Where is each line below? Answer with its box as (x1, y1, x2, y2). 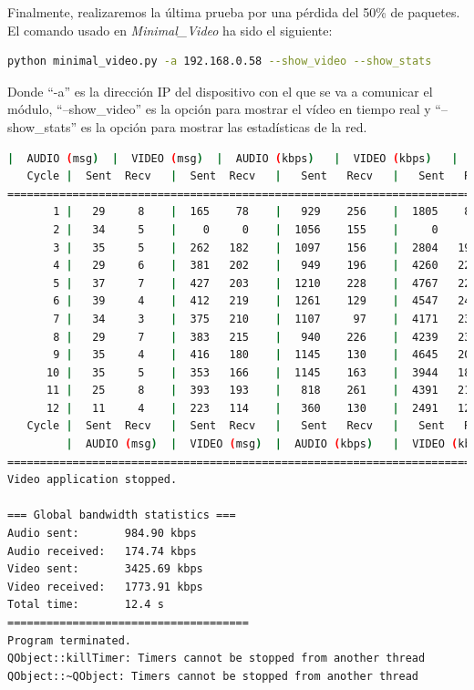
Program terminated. (7, 633, 132, 647)
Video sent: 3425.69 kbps (7, 562, 203, 576)
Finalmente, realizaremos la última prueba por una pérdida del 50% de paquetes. (7, 3, 460, 21)
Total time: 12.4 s (7, 598, 164, 612)
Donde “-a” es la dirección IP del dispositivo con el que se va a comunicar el (7, 81, 433, 100)
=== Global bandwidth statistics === (7, 509, 236, 522)
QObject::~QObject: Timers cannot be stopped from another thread (7, 669, 419, 683)
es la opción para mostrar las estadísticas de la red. (80, 117, 367, 136)
